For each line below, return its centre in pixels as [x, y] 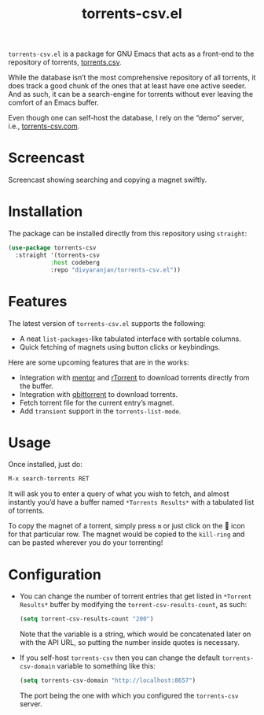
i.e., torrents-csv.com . [44, 126]
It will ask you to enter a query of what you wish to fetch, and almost [119, 494]
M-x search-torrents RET [49, 479]
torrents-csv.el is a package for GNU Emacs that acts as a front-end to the [131, 54]
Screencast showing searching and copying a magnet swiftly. [108, 180]
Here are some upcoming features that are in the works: [99, 362]
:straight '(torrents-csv [58, 255]
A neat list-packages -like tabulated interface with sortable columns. [130, 339]
